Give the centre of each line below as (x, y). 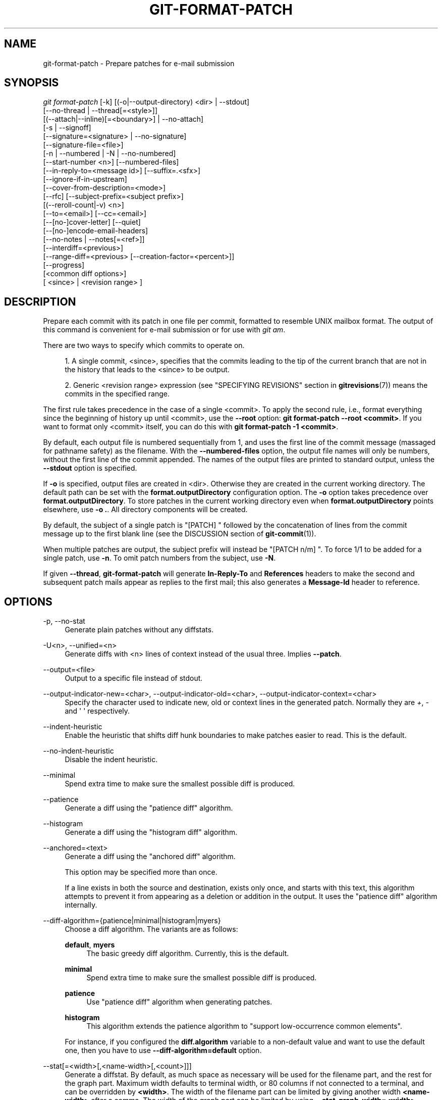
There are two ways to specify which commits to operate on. (144, 345)
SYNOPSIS (32, 83)
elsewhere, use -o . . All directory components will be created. (145, 510)
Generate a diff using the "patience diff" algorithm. (149, 808)
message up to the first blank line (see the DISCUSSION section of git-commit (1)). (180, 534)
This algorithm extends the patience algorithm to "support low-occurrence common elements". (244, 1026)
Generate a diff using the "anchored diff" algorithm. (150, 857)
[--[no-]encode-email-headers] (96, 231)
